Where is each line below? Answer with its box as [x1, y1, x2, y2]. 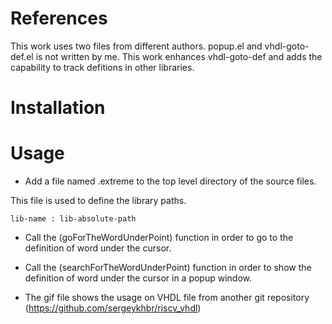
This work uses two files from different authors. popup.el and [10, 40, 263, 52]
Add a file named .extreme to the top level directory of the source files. [24, 175, 317, 187]
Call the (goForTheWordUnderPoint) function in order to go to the [24, 232, 294, 244]
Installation [10, 97, 106, 119]
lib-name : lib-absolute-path [10, 214, 137, 224]
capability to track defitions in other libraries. [10, 61, 195, 73]
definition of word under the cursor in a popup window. [24, 272, 253, 284]
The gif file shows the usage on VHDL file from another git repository [24, 292, 310, 304]
